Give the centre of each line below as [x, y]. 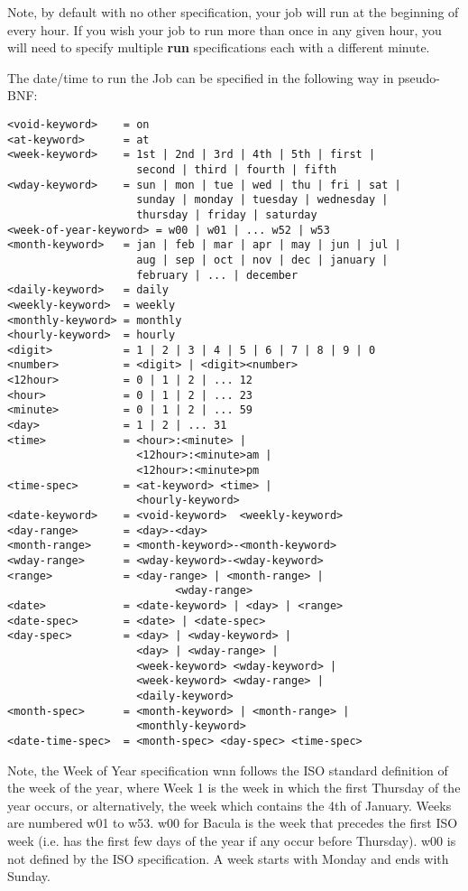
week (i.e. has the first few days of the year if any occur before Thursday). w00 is [232, 840]
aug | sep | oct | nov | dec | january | [262, 260]
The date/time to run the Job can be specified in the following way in [201, 77]
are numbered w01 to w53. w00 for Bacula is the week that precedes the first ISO [233, 823]
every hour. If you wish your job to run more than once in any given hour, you [225, 29]
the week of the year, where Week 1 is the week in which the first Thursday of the [234, 788]
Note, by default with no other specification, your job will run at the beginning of [233, 12]
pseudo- [419, 77]
